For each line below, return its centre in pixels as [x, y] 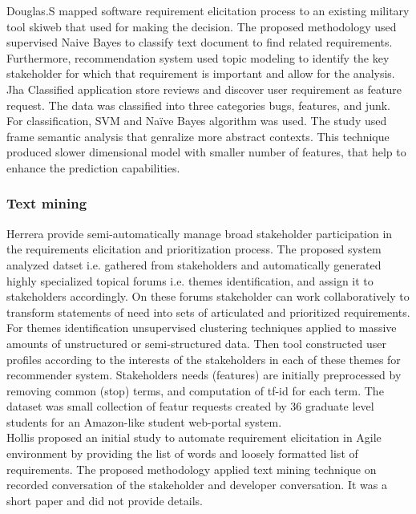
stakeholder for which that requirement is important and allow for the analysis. [201, 73]
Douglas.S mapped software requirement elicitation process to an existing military [208, 10]
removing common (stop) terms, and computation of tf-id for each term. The [195, 390]
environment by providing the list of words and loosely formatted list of [182, 453]
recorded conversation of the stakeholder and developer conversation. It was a [197, 485]
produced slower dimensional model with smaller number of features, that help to [206, 152]
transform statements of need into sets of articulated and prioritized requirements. [208, 312]
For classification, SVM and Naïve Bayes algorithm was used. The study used [197, 121]
